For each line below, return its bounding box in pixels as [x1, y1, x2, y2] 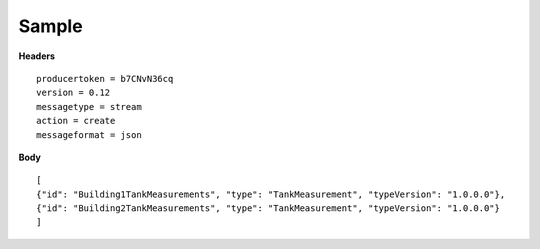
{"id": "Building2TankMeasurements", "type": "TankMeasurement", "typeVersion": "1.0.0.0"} [36, 203, 500, 214]
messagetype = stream [36, 101, 142, 112]
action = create [36, 115, 116, 127]
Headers [18, 50, 55, 62]
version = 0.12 [36, 87, 111, 99]
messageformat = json [36, 129, 142, 140]
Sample [18, 15, 84, 37]
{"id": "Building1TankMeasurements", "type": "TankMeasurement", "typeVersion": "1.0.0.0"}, [36, 188, 506, 200]
